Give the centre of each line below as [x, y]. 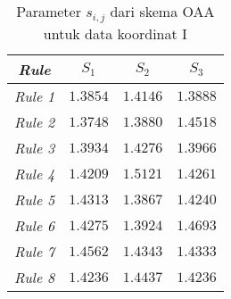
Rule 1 [35, 96]
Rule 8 [35, 277]
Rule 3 [35, 147]
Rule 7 [35, 251]
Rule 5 [35, 199]
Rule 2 [35, 121]
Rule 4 [35, 173]
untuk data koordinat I [115, 33]
